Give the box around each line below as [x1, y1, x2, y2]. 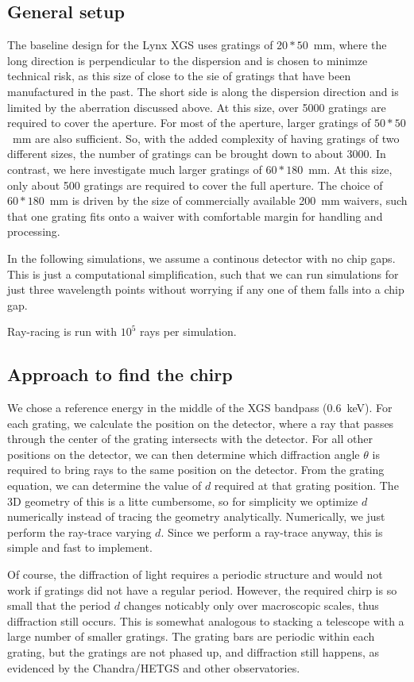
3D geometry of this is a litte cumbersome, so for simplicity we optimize [7, 492, 358, 509]
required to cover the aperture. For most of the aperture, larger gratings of [7, 114, 371, 131]
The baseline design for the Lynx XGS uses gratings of [7, 37, 273, 53]
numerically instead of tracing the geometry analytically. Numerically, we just [7, 508, 385, 525]
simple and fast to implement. [7, 539, 153, 556]
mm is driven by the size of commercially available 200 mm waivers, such [49, 192, 408, 209]
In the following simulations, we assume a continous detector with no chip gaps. [7, 249, 396, 266]
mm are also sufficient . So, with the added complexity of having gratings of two [12, 129, 400, 146]
